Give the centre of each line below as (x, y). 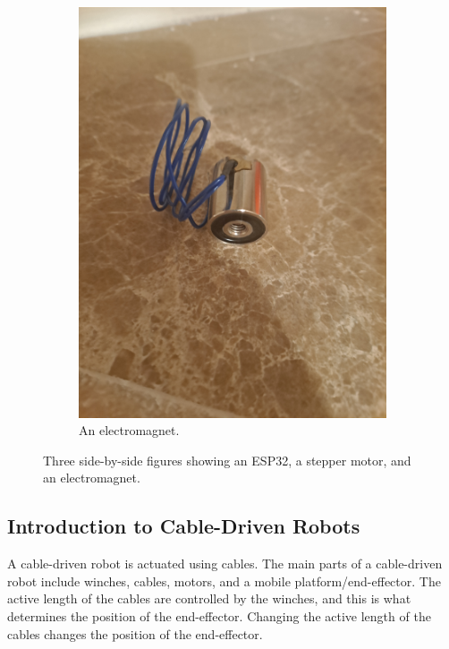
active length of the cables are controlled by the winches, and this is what (209, 598)
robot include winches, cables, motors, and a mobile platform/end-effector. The (224, 581)
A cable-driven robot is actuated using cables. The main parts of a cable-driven (225, 564)
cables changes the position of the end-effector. (135, 633)
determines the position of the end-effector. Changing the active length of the (219, 616)
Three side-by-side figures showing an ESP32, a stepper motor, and (227, 460)
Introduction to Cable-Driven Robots (184, 526)
